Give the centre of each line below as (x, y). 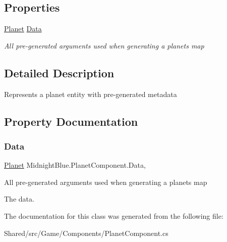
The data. (19, 199)
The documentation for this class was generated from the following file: (114, 215)
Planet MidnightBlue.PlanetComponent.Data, (75, 165)
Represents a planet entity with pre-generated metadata (91, 94)
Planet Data (23, 29)
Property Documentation (71, 121)
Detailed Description (59, 72)
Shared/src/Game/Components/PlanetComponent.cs (86, 233)
